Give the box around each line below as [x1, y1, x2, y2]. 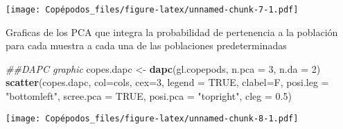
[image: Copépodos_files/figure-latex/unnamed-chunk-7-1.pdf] [6, 5, 299, 15]
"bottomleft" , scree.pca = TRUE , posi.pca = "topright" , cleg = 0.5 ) [6, 89, 292, 103]
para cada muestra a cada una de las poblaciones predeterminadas [6, 38, 287, 53]
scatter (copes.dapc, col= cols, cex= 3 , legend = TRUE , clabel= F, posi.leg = [6, 75, 329, 89]
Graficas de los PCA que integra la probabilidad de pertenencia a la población [6, 24, 338, 39]
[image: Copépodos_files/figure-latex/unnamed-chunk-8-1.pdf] [6, 113, 299, 123]
